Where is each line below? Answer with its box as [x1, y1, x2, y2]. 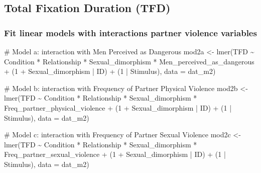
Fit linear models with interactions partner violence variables [4, 26, 257, 39]
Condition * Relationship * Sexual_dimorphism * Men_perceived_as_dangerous [4, 56, 254, 66]
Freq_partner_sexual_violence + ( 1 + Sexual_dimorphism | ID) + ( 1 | [4, 149, 226, 159]
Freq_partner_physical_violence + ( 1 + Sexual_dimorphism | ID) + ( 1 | [4, 102, 232, 113]
